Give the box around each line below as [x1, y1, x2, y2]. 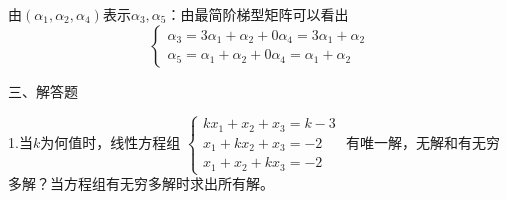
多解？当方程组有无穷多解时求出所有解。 [8, 173, 274, 194]
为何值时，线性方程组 [40, 132, 181, 153]
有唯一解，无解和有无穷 [346, 132, 501, 153]
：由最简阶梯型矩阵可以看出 [166, 4, 349, 24]
